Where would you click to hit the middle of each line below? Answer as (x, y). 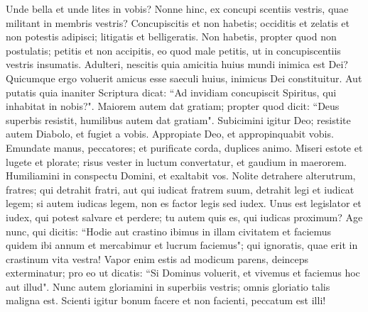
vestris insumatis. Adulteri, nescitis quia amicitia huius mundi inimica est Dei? (177, 64)
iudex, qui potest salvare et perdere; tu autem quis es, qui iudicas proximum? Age (184, 217)
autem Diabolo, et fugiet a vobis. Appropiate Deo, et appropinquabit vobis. (170, 134)
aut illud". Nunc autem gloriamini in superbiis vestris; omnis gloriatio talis (168, 286)
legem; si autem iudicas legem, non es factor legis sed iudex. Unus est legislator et (184, 203)
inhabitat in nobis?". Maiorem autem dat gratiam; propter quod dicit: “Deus (173, 106)
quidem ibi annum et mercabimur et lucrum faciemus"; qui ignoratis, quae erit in (182, 245)
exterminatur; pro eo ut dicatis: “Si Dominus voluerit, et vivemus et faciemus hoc (183, 273)
